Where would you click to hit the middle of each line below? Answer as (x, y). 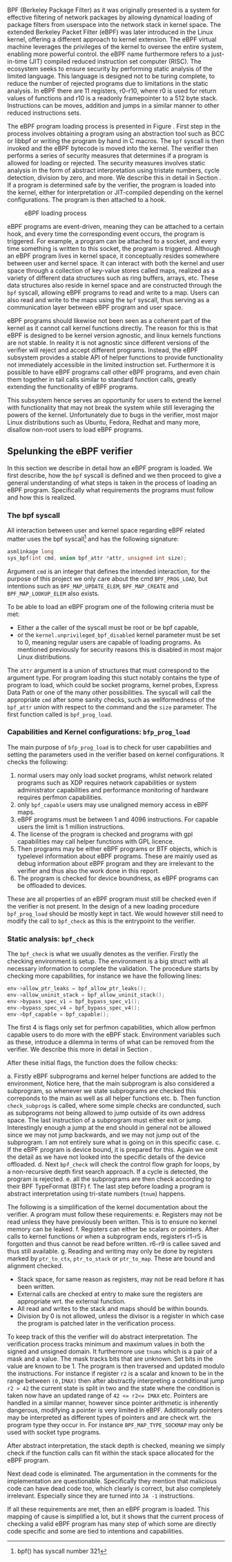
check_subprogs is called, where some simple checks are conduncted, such (114, 1106)
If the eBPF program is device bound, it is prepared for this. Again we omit (113, 1150)
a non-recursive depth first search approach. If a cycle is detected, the (108, 1172)
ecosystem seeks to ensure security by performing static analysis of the (110, 69)
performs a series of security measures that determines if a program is (108, 156)
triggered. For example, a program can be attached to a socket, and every (112, 241)
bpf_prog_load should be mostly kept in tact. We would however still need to (115, 913)
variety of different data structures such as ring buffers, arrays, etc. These (113, 278)
